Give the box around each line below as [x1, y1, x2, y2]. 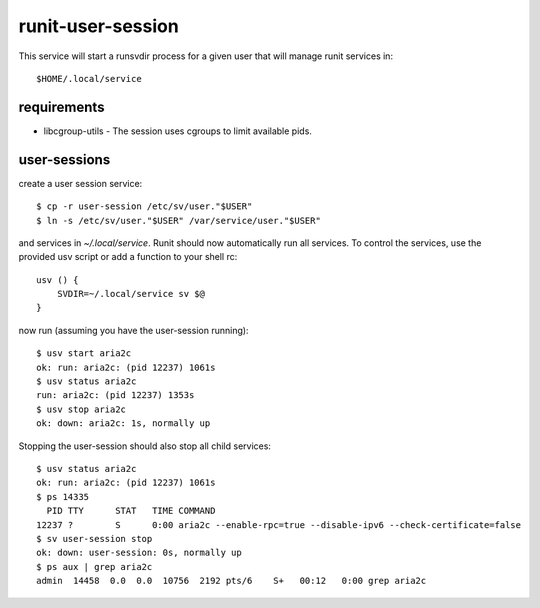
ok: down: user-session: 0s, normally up [36, 547, 242, 559]
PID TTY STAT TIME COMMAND [46, 505, 216, 517]
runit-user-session [18, 15, 179, 37]
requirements [18, 98, 105, 115]
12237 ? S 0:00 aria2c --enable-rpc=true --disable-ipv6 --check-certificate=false [36, 519, 522, 530]
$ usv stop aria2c [36, 403, 127, 415]
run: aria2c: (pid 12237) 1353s [36, 390, 195, 401]
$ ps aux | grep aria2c [36, 561, 153, 572]
